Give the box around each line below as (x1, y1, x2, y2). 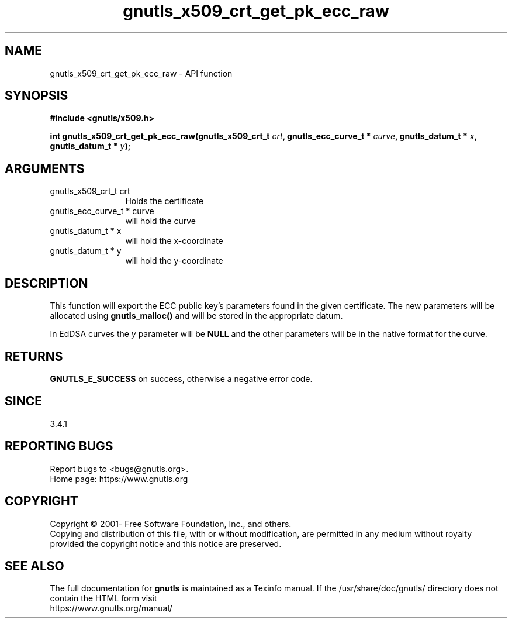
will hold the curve (125, 216, 196, 226)
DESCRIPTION (5, 276, 88, 291)
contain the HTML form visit (50, 593, 157, 604)
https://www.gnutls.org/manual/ (50, 603, 172, 614)
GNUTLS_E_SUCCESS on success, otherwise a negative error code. (50, 373, 313, 384)
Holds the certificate (125, 196, 204, 206)
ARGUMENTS (5, 161, 85, 176)
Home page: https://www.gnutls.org (50, 473, 188, 484)
